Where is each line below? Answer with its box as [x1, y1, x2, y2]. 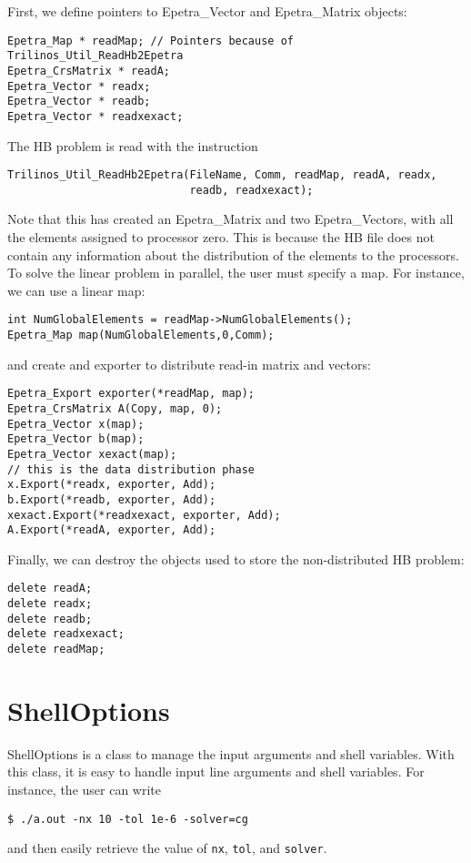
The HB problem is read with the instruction [7, 136, 258, 155]
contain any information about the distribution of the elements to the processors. [7, 245, 459, 264]
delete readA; [7, 582, 93, 595]
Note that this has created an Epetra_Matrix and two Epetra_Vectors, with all [7, 209, 454, 228]
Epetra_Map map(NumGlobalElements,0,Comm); [7, 329, 275, 342]
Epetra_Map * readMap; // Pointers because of [7, 34, 294, 47]
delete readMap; [7, 643, 105, 656]
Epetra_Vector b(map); [7, 432, 145, 446]
